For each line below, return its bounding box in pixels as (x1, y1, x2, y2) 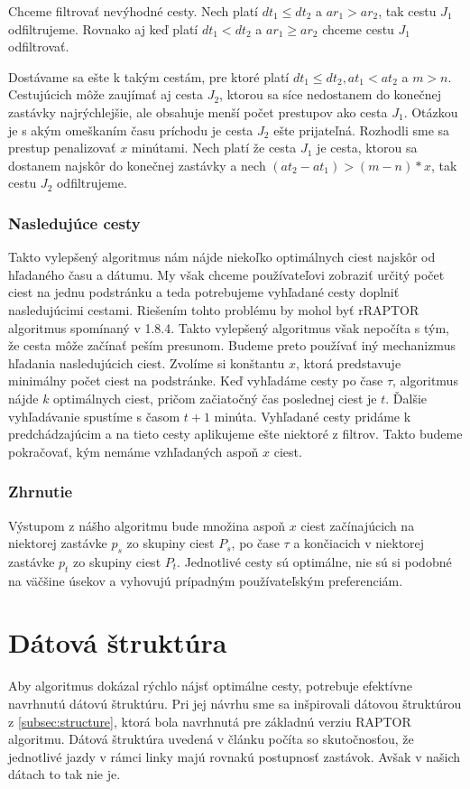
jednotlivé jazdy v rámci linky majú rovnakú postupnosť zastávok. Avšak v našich (8, 747, 461, 766)
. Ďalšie (385, 388, 428, 407)
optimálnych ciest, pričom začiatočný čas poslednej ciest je (53, 388, 377, 407)
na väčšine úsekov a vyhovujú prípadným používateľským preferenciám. (8, 571, 403, 589)
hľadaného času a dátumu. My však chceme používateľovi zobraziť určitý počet (8, 265, 445, 283)
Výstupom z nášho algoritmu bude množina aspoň (8, 515, 286, 534)
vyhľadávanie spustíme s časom (8, 406, 180, 425)
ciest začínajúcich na (300, 515, 415, 534)
